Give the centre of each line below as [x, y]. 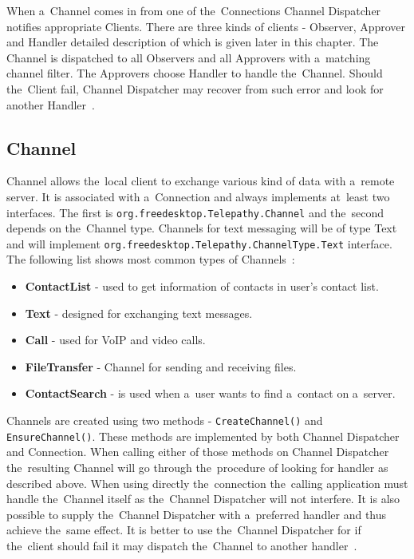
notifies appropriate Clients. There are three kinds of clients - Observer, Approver [206, 26]
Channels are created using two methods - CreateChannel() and [165, 420]
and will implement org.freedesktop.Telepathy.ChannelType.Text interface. [199, 243]
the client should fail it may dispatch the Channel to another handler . [182, 545]
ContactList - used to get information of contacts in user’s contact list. [202, 286]
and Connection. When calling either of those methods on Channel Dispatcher [198, 452]
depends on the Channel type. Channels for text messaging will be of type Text [202, 228]
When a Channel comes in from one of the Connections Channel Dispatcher [194, 10]
